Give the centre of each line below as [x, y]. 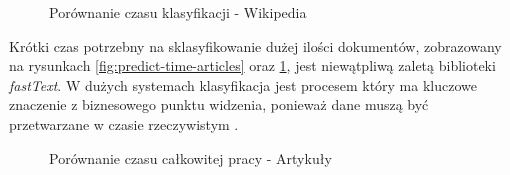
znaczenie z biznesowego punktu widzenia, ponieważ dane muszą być [219, 104]
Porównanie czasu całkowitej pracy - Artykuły [190, 157]
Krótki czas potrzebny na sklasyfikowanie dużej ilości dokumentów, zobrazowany [255, 45]
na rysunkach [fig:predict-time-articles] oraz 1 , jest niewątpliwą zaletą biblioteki [252, 65]
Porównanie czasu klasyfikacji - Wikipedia [178, 12]
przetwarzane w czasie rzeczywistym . [124, 123]
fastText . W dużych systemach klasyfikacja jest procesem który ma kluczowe [243, 84]
